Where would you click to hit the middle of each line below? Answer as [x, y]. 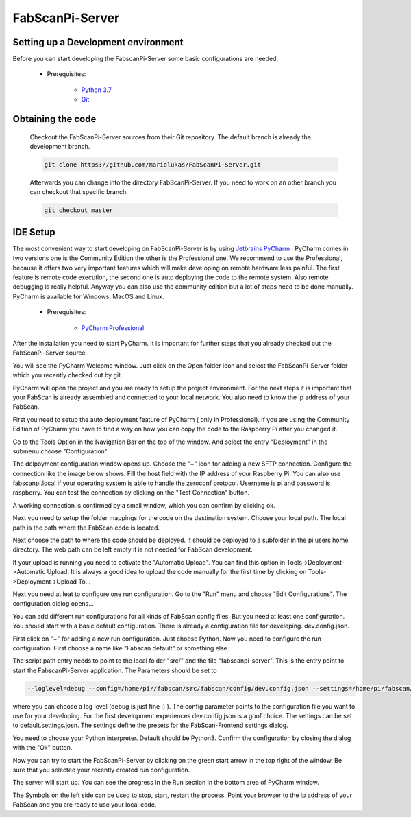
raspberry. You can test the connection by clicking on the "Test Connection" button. [131, 493]
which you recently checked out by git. [67, 375]
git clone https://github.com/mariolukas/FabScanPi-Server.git [153, 165]
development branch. [60, 147]
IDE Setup [34, 232]
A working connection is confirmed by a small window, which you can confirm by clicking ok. [144, 505]
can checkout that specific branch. [79, 192]
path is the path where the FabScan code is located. [86, 528]
